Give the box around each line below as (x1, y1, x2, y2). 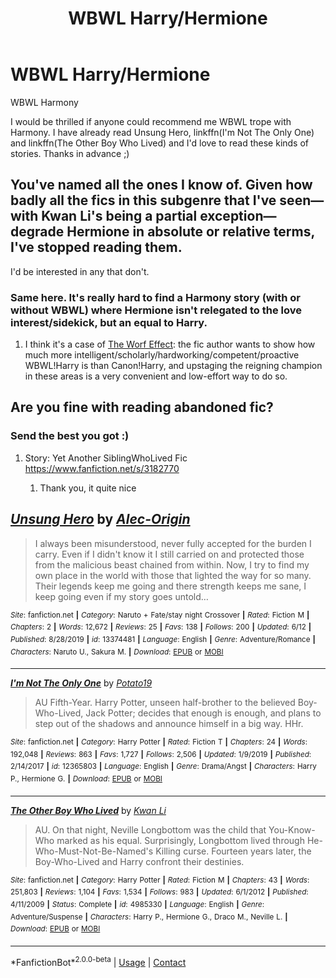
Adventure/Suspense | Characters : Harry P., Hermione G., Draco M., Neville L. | (10, 912, 288, 922)
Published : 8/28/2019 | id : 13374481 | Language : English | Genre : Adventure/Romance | (10, 634, 316, 644)
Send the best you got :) (10, 429, 130, 443)
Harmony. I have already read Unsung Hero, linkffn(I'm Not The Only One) (10, 126, 315, 138)
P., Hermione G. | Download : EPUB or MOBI (10, 774, 163, 784)
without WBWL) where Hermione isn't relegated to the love (10, 303, 303, 317)
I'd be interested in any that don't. (10, 265, 150, 277)
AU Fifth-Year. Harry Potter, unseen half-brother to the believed (34, 697, 296, 709)
